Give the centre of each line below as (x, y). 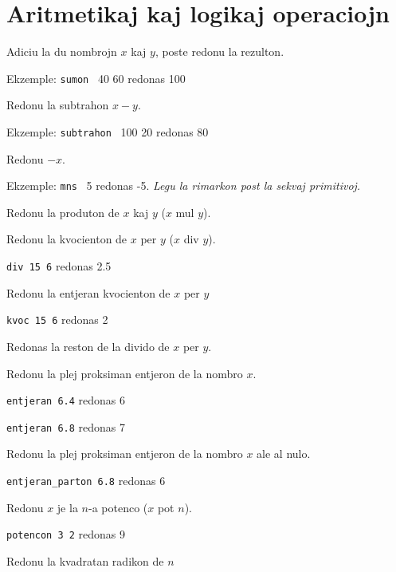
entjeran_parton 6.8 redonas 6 (86, 481)
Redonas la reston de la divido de (88, 346)
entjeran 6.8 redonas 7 (66, 426)
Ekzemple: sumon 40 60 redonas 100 (96, 78)
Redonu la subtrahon (58, 105)
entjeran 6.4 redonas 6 (66, 400)
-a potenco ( (118, 507)
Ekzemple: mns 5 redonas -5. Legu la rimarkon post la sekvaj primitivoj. (184, 185)
